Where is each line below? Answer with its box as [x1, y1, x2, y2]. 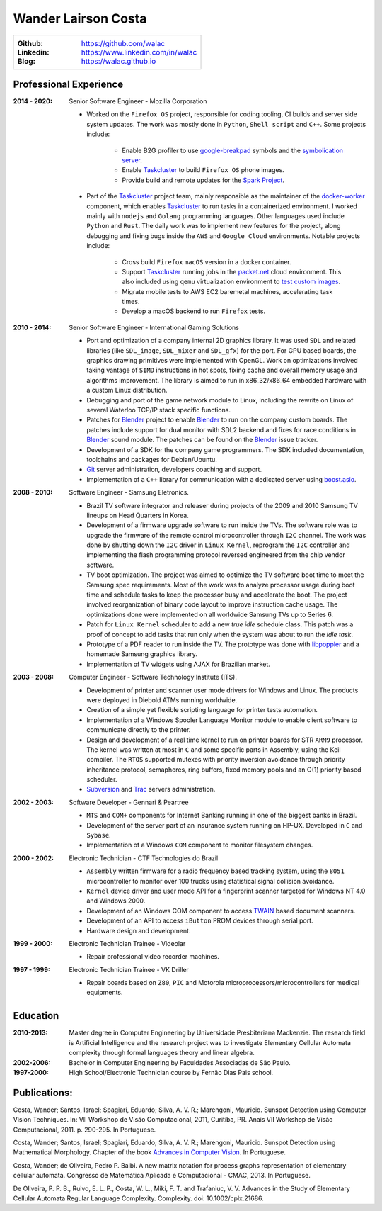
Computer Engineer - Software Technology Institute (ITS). [69, 673, 237, 682]
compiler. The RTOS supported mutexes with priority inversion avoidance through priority [86, 755, 346, 764]
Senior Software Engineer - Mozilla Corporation [69, 97, 207, 106]
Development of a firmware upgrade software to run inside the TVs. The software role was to [86, 521, 357, 529]
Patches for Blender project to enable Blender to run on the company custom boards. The [86, 415, 348, 424]
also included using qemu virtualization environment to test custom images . [122, 277, 341, 286]
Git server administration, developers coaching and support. [86, 465, 262, 474]
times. [122, 298, 140, 306]
